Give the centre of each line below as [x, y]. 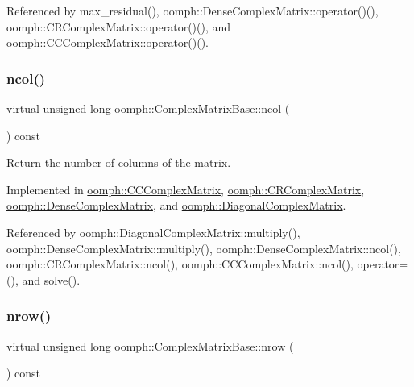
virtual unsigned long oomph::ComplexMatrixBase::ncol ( [148, 108]
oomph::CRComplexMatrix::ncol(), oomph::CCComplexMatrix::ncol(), [180, 264]
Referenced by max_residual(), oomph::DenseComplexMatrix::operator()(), [193, 10]
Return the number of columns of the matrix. [119, 162]
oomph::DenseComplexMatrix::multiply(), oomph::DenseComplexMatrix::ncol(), [204, 248]
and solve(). [51, 279]
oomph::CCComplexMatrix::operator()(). [108, 42]
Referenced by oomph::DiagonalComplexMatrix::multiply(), [153, 232]
